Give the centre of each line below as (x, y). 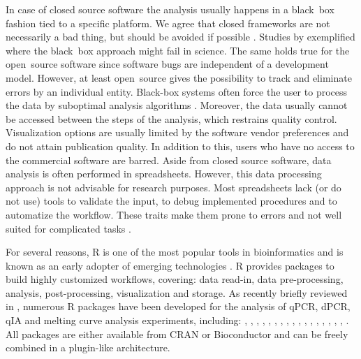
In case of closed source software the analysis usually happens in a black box (170, 9)
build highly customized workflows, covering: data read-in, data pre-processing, (175, 279)
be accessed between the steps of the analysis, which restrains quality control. (171, 118)
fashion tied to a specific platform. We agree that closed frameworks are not (168, 23)
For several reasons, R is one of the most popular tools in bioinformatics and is (175, 252)
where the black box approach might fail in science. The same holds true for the (178, 50)
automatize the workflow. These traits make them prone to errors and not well (174, 214)
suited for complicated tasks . (68, 228)
